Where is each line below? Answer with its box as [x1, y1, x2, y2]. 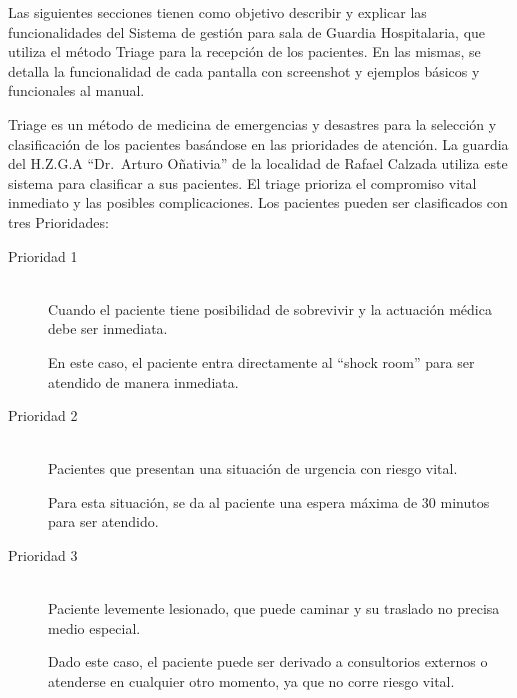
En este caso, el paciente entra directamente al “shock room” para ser [48, 351, 475, 372]
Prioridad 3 [8, 545, 78, 566]
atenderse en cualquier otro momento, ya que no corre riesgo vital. [48, 671, 455, 692]
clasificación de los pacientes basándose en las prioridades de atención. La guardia [8, 133, 509, 154]
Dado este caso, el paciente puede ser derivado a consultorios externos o [48, 651, 488, 672]
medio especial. [48, 617, 141, 638]
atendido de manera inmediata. [48, 371, 239, 392]
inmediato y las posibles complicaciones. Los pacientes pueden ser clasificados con [8, 192, 508, 213]
